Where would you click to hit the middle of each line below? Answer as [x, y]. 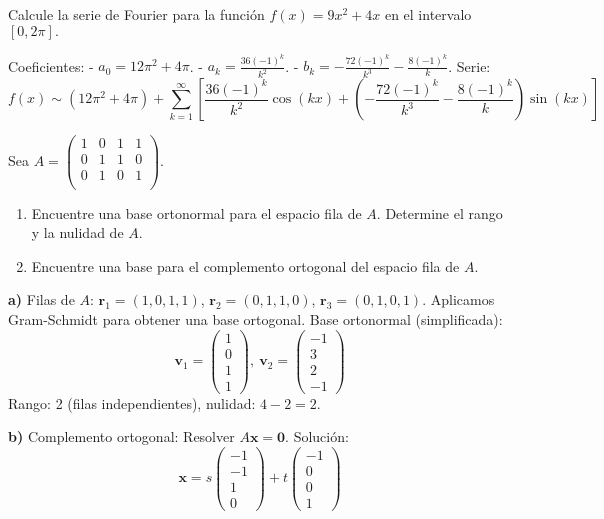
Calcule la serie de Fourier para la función [136, 14]
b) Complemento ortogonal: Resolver [121, 436]
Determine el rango [444, 212]
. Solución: [317, 436]
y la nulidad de [77, 232]
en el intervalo [428, 14]
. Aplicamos [458, 299]
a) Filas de [41, 299]
